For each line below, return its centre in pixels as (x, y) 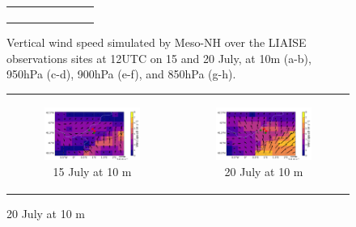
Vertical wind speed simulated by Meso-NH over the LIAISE (157, 42)
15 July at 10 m (92, 171)
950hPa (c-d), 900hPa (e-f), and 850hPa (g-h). (121, 74)
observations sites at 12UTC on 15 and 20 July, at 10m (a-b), (159, 58)
